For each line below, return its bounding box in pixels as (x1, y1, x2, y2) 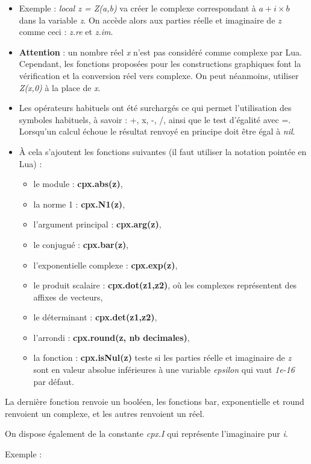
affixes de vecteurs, (33, 290, 103, 303)
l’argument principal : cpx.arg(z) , (33, 218, 162, 230)
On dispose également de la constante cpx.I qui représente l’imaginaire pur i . (5, 427, 288, 440)
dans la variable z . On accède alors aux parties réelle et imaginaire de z (19, 13, 281, 26)
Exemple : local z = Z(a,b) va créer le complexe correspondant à (19, 2, 256, 14)
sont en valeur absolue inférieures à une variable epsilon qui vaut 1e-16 (33, 363, 295, 376)
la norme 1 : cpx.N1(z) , (33, 197, 125, 210)
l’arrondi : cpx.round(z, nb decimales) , (33, 331, 190, 343)
